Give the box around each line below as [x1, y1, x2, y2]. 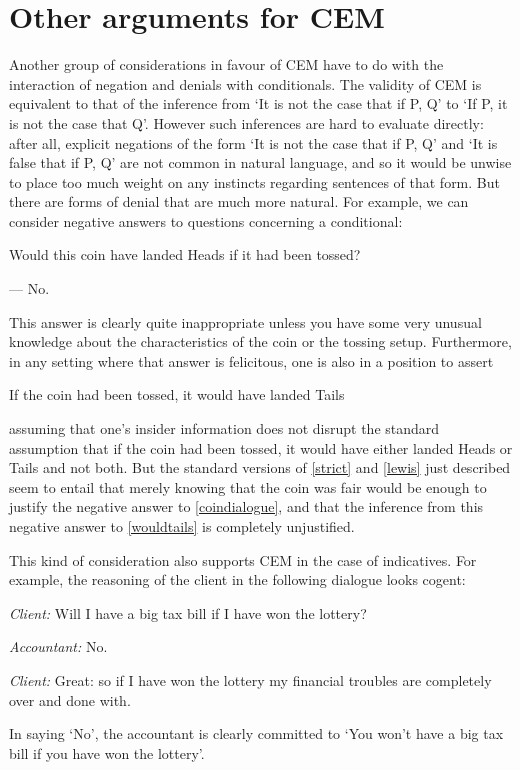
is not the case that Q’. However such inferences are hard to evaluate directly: [9, 112, 484, 133]
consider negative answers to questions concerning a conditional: [9, 210, 403, 231]
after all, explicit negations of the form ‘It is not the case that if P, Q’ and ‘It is [9, 132, 498, 153]
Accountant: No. [9, 636, 108, 657]
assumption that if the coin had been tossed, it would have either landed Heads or [9, 437, 513, 458]
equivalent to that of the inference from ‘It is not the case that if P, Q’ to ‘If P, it [9, 93, 508, 114]
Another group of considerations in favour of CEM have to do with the [9, 54, 444, 75]
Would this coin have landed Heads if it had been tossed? [9, 244, 361, 265]
